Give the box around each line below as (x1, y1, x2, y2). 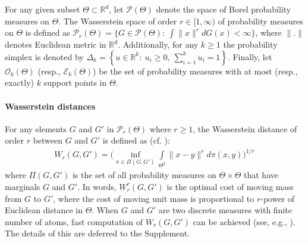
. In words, (77, 180, 117, 192)
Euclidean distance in (5, 204, 83, 216)
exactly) (5, 76, 34, 89)
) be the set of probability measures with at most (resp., (93, 64, 298, 77)
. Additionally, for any (118, 38, 199, 51)
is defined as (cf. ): (102, 134, 170, 147)
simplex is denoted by (5, 50, 84, 63)
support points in (43, 76, 107, 89)
